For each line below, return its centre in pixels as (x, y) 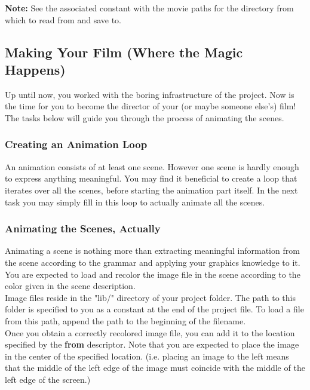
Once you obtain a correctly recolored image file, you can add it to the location (150, 332)
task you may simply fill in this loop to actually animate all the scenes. (135, 202)
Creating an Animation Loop (76, 144)
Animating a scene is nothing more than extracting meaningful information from (152, 251)
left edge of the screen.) (48, 379)
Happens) (35, 69)
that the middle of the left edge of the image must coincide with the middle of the (155, 368)
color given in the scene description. (70, 286)
